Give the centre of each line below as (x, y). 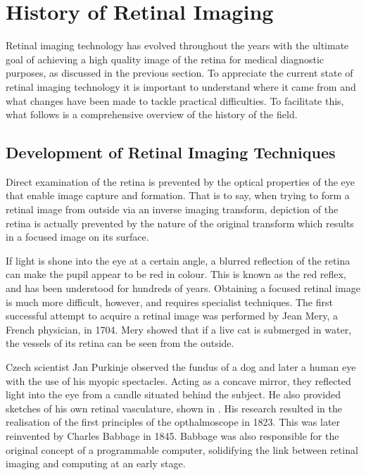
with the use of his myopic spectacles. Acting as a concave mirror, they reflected (178, 380)
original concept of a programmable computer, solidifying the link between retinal (182, 449)
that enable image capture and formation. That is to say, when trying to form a (178, 195)
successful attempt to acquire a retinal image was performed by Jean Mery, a (172, 316)
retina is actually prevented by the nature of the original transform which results (180, 223)
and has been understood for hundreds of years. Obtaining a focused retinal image (183, 288)
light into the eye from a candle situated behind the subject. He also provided (173, 394)
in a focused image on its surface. (77, 237)
